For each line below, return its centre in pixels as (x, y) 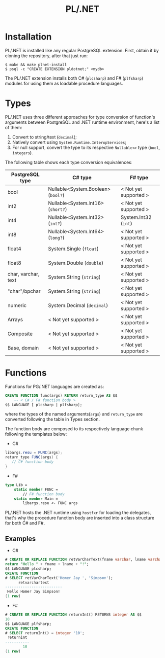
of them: (14, 127)
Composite (20, 334)
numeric (17, 305)
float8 (14, 263)
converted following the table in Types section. (52, 419)
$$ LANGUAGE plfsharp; (28, 624)
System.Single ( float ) (73, 248)
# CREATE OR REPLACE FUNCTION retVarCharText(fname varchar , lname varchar (84, 560)
